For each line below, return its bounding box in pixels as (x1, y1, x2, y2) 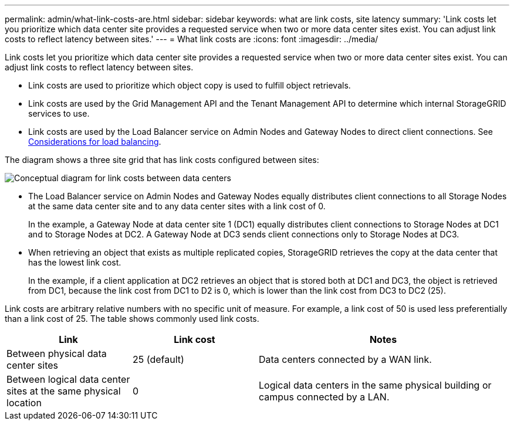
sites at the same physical (6, 385, 121, 397)
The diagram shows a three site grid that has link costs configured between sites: (5, 155, 319, 165)
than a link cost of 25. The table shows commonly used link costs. (5, 314, 259, 324)
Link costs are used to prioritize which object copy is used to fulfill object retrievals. (28, 80, 351, 90)
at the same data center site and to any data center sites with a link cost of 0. (28, 201, 326, 211)
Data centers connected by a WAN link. (259, 353, 432, 365)
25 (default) (133, 353, 184, 365)
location (6, 397, 42, 409)
